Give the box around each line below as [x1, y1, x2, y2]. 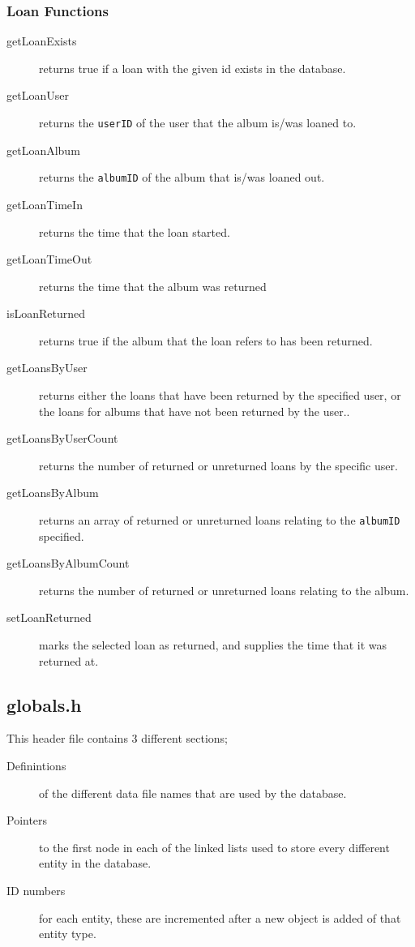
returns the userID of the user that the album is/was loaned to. [39, 114, 357, 131]
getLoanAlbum [6, 141, 80, 158]
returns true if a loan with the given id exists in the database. [39, 59, 346, 76]
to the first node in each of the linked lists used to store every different [39, 838, 390, 855]
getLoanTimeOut [6, 251, 92, 268]
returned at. [39, 652, 99, 669]
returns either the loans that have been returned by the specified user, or [39, 387, 401, 404]
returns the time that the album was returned [39, 277, 267, 294]
